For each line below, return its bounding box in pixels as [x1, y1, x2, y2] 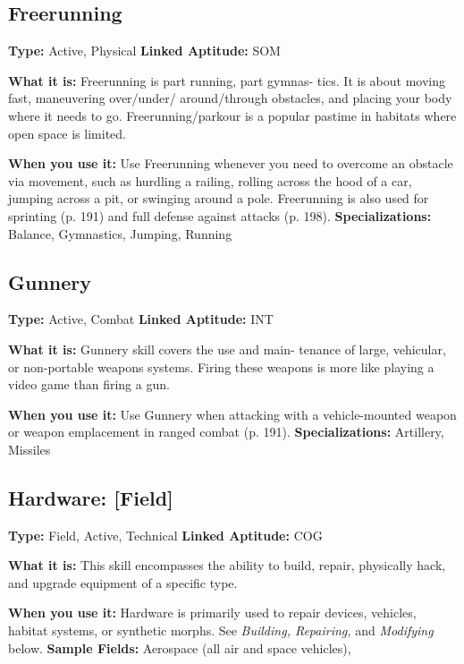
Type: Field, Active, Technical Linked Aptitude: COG [8, 525, 323, 544]
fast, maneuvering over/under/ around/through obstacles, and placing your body [8, 89, 452, 107]
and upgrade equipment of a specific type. [8, 573, 238, 592]
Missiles [8, 439, 51, 458]
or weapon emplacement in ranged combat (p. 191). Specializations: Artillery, [8, 422, 444, 441]
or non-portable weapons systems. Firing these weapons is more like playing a [8, 357, 434, 376]
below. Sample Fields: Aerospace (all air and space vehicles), [8, 638, 351, 657]
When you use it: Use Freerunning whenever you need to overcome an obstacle [8, 154, 453, 173]
